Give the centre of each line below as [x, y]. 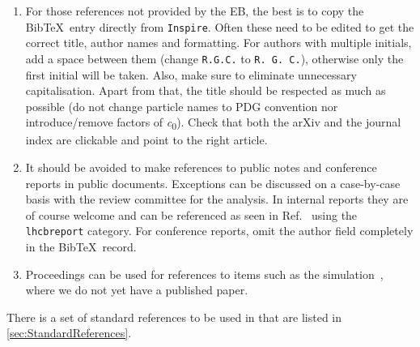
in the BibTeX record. [81, 247]
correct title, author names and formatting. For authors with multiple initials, [218, 43]
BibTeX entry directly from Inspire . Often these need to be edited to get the [220, 26]
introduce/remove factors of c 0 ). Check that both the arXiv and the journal [213, 123]
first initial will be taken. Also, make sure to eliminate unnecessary [191, 74]
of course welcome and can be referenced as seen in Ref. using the [191, 214]
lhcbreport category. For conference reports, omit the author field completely [219, 231]
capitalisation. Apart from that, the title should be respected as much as [206, 90]
